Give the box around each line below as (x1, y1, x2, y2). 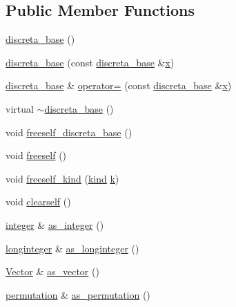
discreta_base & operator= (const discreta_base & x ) (6, 78, 232, 93)
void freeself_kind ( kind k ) (6, 171, 119, 185)
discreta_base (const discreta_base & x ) (6, 55, 175, 69)
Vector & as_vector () (6, 264, 99, 279)
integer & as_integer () (6, 217, 104, 232)
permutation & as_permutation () (6, 287, 150, 301)
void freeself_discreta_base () (6, 124, 132, 139)
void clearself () (6, 194, 71, 209)
